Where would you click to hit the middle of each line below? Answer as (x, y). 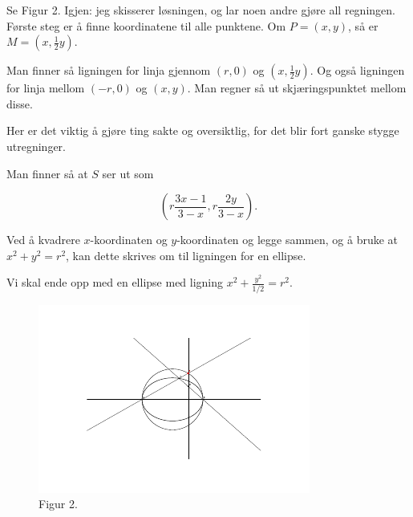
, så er (363, 25)
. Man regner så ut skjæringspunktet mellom (297, 88)
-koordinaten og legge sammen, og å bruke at (287, 240)
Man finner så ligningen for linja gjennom (109, 70)
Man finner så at (47, 173)
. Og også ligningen (357, 70)
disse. (20, 103)
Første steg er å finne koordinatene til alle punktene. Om (146, 25)
